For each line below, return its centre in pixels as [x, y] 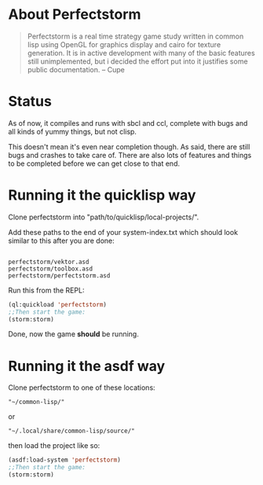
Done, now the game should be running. [73, 334]
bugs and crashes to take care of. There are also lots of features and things [130, 155]
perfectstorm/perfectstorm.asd [59, 276]
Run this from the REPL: [46, 290]
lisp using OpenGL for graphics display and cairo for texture [124, 44]
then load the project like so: [54, 446]
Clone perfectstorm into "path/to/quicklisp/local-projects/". [104, 217]
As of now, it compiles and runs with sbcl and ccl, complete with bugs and [128, 123]
